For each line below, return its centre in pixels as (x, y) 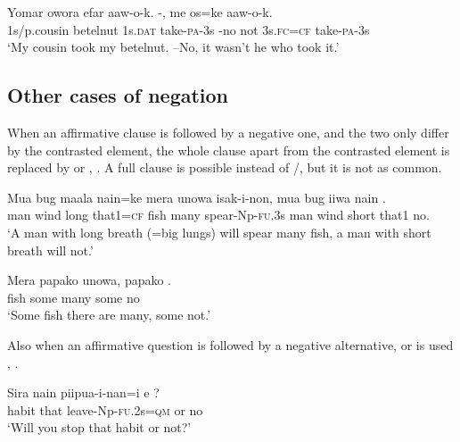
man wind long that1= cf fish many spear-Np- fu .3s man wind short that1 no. (218, 215)
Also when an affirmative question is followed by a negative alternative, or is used (230, 344)
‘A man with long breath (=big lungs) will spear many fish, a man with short (219, 232)
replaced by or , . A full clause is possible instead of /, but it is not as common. (225, 167)
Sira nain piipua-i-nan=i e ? (83, 392)
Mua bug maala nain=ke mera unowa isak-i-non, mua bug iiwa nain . (197, 197)
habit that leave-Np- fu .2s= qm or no (105, 409)
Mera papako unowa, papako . (90, 280)
